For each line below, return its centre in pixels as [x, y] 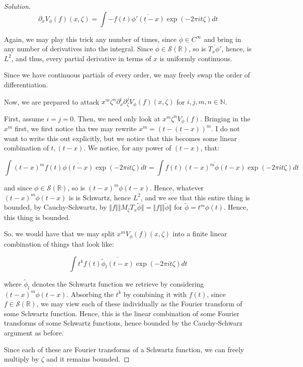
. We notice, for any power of [127, 148]
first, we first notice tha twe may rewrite [76, 128]
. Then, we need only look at [117, 118]
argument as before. [34, 332]
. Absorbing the [90, 294]
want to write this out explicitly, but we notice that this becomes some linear [120, 138]
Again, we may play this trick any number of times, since [90, 39]
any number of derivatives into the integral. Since [79, 49]
